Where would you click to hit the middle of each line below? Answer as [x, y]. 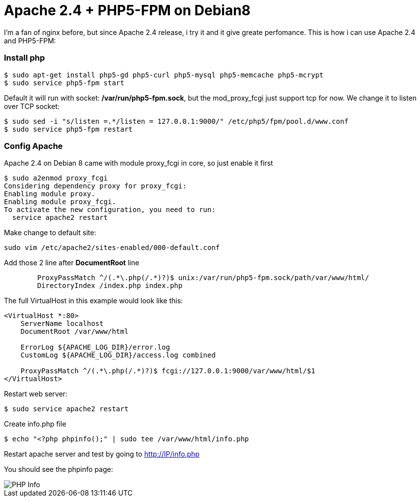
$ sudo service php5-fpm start [64, 83]
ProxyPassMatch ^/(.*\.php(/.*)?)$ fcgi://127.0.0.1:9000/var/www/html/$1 [168, 371]
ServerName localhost [62, 324]
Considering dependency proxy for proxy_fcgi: [95, 186]
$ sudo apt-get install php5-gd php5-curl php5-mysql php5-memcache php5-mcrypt [164, 75]
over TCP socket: [32, 106]
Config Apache [33, 146]
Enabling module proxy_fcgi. [60, 202]
